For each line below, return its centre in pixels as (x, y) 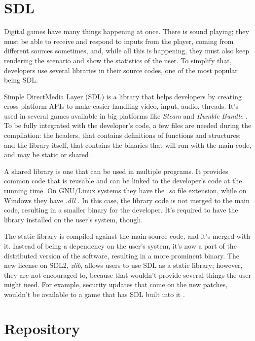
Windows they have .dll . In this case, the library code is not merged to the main (127, 200)
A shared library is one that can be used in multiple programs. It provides (116, 171)
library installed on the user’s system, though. (73, 219)
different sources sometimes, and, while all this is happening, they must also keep (127, 51)
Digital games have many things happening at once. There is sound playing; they (127, 31)
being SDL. (21, 80)
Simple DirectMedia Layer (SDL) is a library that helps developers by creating (123, 96)
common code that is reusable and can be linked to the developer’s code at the (123, 181)
